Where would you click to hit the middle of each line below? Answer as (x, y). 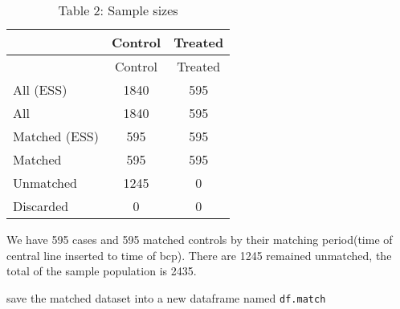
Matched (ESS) (56, 136)
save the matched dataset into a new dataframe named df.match (166, 297)
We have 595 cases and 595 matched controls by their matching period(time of (200, 239)
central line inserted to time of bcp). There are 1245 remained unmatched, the (199, 255)
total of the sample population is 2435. (102, 271)
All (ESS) (40, 89)
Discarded (41, 206)
